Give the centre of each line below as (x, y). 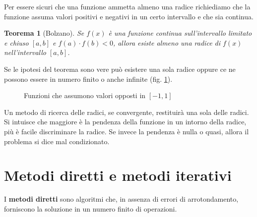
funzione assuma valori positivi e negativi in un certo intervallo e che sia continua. (129, 16)
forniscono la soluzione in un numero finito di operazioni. (91, 208)
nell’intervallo (25, 52)
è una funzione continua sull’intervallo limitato (180, 33)
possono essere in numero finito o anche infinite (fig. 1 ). (88, 79)
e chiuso (16, 42)
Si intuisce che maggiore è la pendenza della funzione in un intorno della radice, (125, 122)
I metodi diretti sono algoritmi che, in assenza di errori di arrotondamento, (121, 199)
